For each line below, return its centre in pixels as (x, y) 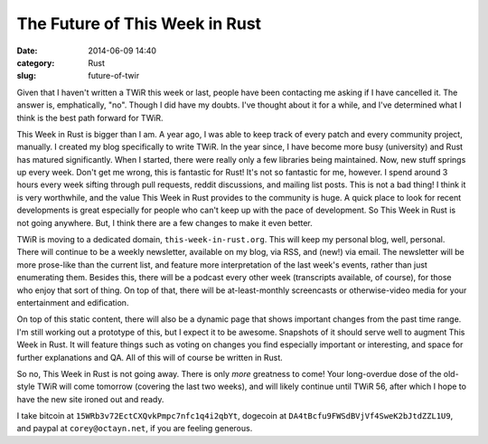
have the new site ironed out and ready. (90, 399)
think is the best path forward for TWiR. (90, 118)
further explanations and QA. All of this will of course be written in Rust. (150, 357)
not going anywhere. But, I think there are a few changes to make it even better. (165, 222)
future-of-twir (114, 76)
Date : (27, 51)
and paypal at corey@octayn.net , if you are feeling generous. (135, 429)
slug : (26, 76)
